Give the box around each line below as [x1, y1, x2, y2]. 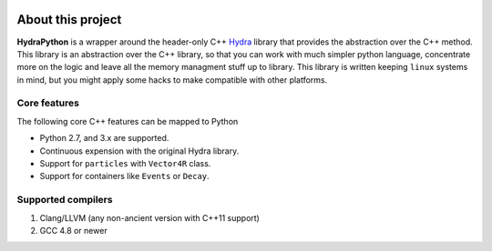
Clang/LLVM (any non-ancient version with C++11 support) [39, 212, 260, 223]
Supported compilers [16, 194, 113, 206]
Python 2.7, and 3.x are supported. [39, 133, 169, 144]
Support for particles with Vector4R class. [39, 158, 211, 168]
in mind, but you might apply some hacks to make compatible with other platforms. [16, 74, 328, 85]
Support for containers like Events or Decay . [39, 171, 210, 182]
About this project [16, 12, 122, 27]
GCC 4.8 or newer [39, 225, 108, 236]
